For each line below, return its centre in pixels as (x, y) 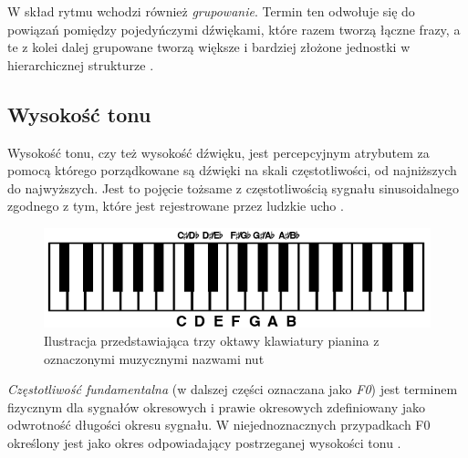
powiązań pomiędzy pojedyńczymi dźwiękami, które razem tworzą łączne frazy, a (234, 29)
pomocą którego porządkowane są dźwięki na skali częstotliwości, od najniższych (232, 170)
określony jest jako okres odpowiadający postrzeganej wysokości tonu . (204, 442)
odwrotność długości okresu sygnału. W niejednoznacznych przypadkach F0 (219, 425)
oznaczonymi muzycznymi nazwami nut (154, 358)
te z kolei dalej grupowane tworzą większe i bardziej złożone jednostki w (209, 47)
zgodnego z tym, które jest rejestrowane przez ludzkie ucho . (176, 206)
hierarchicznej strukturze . (81, 64)
